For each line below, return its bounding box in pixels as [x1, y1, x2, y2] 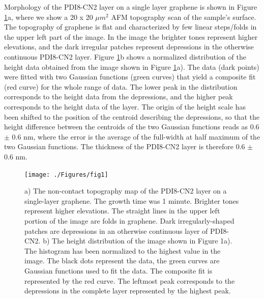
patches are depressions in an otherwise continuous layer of [24, 225, 208, 236]
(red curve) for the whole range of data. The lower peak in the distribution [4, 81, 238, 92]
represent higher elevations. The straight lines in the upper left [24, 205, 220, 216]
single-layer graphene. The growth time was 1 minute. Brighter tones [24, 195, 239, 206]
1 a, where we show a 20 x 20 [4, 11, 93, 22]
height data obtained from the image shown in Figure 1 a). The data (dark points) [4, 61, 259, 72]
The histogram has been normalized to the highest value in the [24, 245, 221, 256]
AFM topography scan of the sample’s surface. [111, 11, 256, 22]
